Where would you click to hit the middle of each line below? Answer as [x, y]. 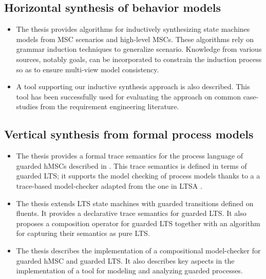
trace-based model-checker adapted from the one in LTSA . [109, 185]
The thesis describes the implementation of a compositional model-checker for [138, 250]
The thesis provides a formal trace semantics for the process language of [130, 156]
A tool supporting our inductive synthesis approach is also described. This [133, 86]
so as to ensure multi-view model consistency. [88, 69]
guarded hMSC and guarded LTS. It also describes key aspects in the [125, 260]
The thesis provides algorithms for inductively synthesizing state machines [133, 29]
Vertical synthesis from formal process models [129, 134]
